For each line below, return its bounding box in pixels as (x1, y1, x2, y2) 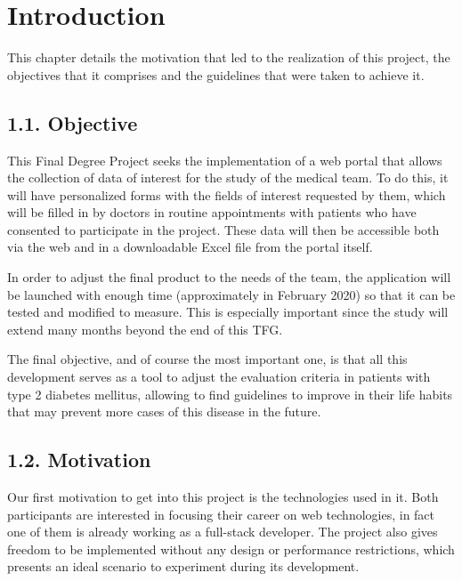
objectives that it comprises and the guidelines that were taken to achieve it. (7, 65, 425, 84)
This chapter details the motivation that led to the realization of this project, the (7, 48, 450, 67)
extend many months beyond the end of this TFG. (7, 319, 283, 338)
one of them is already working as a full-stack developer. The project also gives (7, 522, 438, 541)
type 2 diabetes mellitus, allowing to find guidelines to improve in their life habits (7, 384, 453, 403)
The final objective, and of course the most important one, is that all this (7, 350, 408, 368)
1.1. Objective (7, 109, 138, 136)
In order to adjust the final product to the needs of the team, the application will (7, 268, 451, 286)
